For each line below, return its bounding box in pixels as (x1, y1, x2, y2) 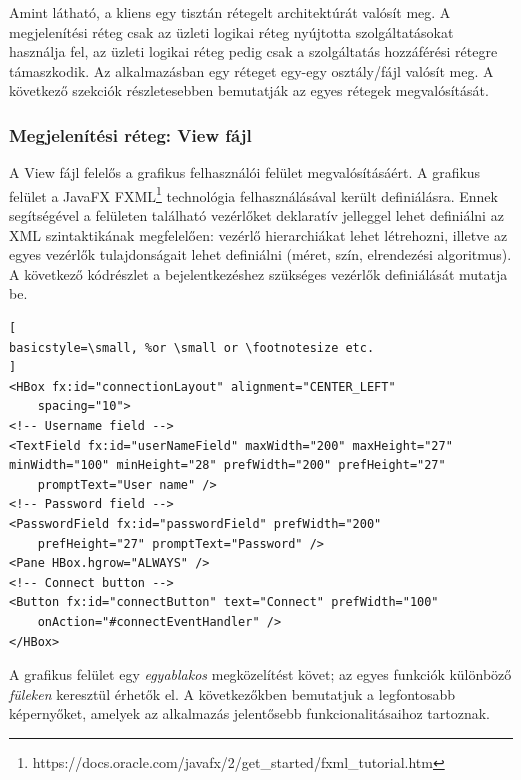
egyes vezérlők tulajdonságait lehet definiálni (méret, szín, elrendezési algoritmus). (9, 244, 512, 265)
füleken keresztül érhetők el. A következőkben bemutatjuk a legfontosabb (9, 683, 456, 704)
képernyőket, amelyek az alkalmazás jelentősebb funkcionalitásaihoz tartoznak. (9, 703, 490, 724)
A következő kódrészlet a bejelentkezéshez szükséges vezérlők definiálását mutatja (9, 263, 508, 284)
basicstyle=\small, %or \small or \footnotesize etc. (9, 340, 375, 355)
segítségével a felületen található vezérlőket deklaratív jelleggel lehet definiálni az (9, 205, 504, 226)
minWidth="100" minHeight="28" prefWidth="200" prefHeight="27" (9, 458, 446, 473)
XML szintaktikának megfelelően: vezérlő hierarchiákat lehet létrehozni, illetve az (9, 224, 508, 245)
